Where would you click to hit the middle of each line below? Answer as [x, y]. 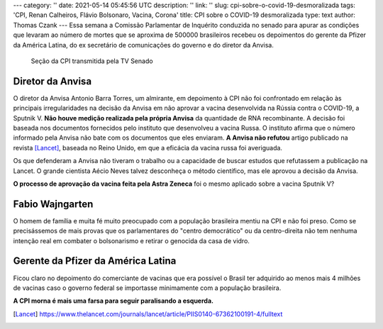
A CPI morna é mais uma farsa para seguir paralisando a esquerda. [113, 301]
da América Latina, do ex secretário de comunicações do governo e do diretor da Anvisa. [144, 45]
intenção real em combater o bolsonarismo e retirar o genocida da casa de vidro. [131, 240]
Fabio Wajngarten [53, 204]
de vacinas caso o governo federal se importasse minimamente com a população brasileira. [147, 288]
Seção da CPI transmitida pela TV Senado [92, 61]
